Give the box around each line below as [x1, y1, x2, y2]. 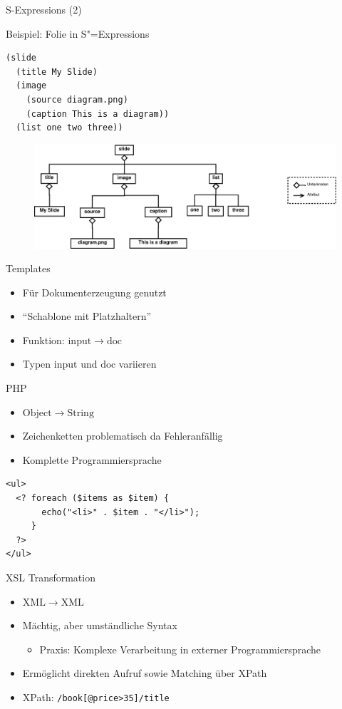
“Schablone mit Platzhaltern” [22, 309, 152, 324]
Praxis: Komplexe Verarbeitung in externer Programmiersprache [39, 641, 321, 656]
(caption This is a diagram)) [26, 108, 170, 119]
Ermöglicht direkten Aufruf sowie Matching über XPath [22, 666, 267, 680]
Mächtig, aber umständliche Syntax [22, 618, 177, 633]
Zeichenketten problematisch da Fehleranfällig [22, 428, 223, 443]
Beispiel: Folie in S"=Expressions [6, 26, 150, 41]
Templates [6, 261, 51, 276]
